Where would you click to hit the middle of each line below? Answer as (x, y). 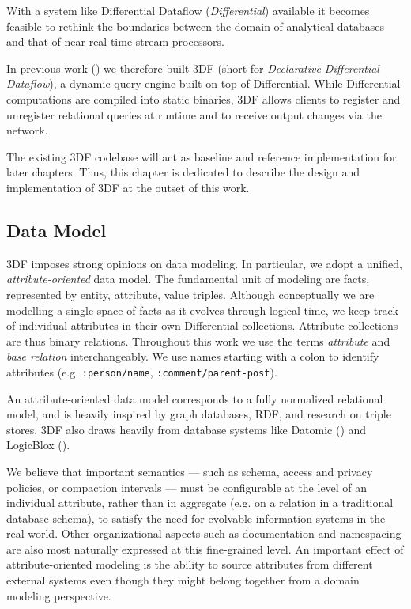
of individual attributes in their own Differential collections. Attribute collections (202, 325)
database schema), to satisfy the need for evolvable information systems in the (196, 518)
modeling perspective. (59, 595)
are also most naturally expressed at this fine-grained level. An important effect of (205, 548)
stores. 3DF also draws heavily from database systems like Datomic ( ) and (187, 429)
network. (27, 130)
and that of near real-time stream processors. (115, 42)
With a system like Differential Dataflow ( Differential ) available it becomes (188, 10)
